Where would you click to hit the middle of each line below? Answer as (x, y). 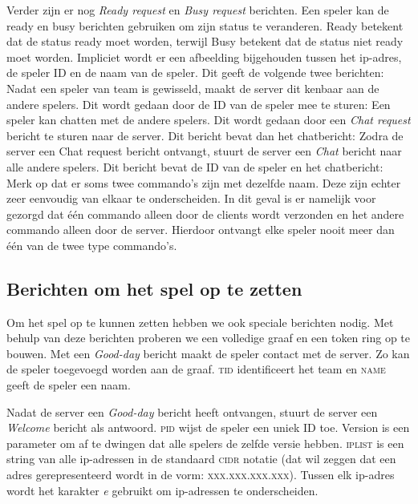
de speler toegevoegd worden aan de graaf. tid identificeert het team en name (196, 369)
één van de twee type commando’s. (92, 245)
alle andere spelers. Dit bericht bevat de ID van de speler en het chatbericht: (195, 166)
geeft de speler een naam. (69, 385)
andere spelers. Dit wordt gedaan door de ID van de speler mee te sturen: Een (199, 104)
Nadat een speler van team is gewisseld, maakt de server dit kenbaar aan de (193, 88)
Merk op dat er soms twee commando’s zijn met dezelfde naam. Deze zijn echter (204, 182)
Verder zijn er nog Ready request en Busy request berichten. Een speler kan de (198, 10)
